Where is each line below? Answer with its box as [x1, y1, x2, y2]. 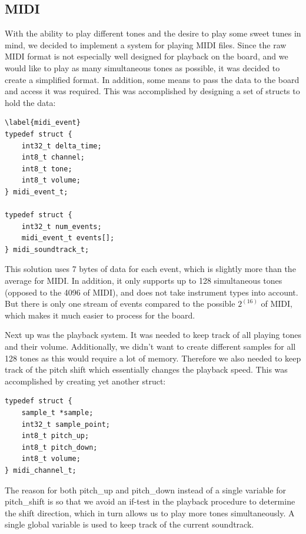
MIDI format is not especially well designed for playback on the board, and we [5, 50, 288, 62]
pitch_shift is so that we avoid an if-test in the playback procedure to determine [5, 495, 295, 508]
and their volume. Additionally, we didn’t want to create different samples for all [5, 340, 296, 353]
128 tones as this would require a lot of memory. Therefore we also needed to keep [5, 351, 301, 364]
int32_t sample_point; [21, 420, 110, 429]
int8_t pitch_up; [21, 432, 89, 440]
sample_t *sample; [21, 409, 94, 417]
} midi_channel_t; [5, 466, 76, 475]
